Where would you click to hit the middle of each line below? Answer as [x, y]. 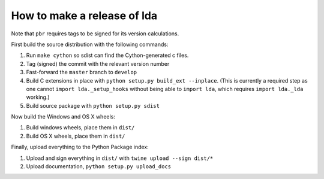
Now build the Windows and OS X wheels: [63, 117]
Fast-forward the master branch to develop [82, 72]
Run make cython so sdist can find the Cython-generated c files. [107, 55]
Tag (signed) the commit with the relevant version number [98, 63]
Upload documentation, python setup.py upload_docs [98, 166]
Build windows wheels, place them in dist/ [80, 128]
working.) [38, 97]
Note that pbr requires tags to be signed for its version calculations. [95, 34]
